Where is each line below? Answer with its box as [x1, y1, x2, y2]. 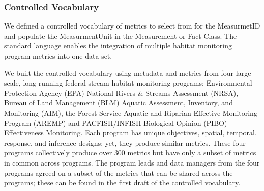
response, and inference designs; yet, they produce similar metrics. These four [4, 137, 246, 148]
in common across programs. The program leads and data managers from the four [4, 157, 260, 168]
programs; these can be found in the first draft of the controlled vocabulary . [4, 177, 241, 188]
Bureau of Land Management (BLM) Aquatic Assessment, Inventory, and [4, 97, 233, 108]
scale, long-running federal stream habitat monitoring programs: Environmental [4, 77, 252, 88]
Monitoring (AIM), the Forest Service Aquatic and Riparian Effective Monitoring [4, 107, 257, 118]
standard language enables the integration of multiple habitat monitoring [4, 40, 232, 51]
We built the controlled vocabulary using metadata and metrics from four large [4, 67, 251, 78]
